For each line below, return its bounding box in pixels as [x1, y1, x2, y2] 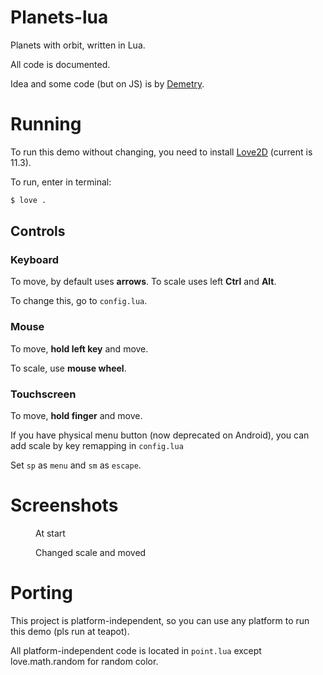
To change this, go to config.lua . [10, 295, 148, 307]
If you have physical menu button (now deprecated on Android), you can [10, 429, 310, 441]
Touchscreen [10, 387, 77, 401]
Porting [10, 582, 73, 605]
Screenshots [10, 494, 119, 517]
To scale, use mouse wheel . [10, 362, 127, 374]
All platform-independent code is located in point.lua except [10, 644, 262, 656]
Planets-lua [10, 6, 109, 29]
